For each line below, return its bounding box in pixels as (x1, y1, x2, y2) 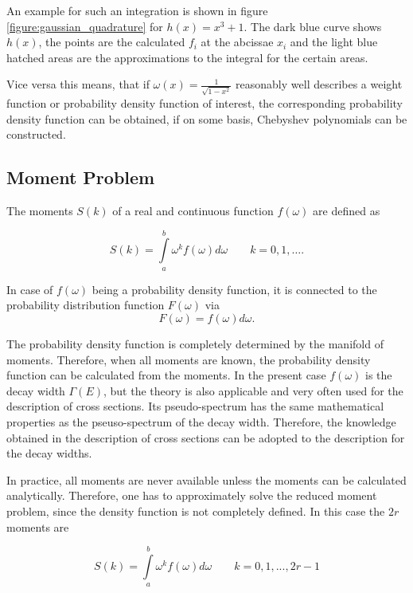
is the (364, 367, 392, 383)
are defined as (313, 202, 380, 219)
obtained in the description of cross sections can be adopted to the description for (6, 429, 405, 446)
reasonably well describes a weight (236, 76, 403, 92)
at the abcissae (201, 33, 274, 50)
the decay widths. (6, 445, 92, 461)
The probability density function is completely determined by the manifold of (6, 336, 384, 352)
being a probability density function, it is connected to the (92, 281, 377, 297)
